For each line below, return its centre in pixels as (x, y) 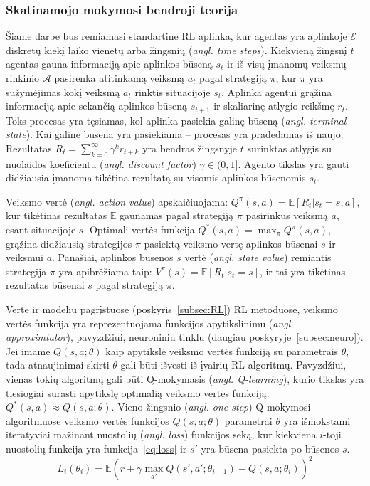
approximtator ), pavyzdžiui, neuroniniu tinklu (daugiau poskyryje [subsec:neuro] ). (185, 337)
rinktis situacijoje (173, 91)
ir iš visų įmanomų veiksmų (287, 64)
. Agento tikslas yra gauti (294, 163)
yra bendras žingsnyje (190, 148)
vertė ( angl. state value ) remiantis (258, 257)
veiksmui (25, 257)
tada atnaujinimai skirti (58, 365)
